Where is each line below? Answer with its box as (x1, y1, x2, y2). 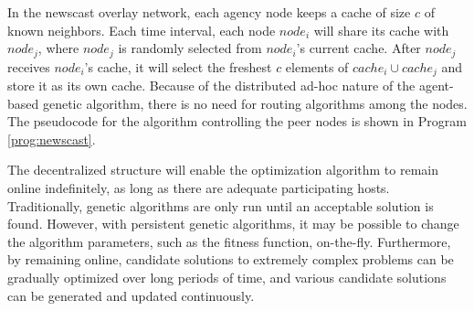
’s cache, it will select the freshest (84, 57, 272, 76)
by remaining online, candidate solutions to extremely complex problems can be (7, 250, 454, 269)
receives (7, 57, 50, 76)
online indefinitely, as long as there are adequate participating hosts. (7, 178, 390, 198)
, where (37, 38, 79, 58)
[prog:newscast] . (7, 129, 96, 148)
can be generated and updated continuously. (7, 285, 255, 305)
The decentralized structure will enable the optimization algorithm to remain (7, 160, 438, 179)
